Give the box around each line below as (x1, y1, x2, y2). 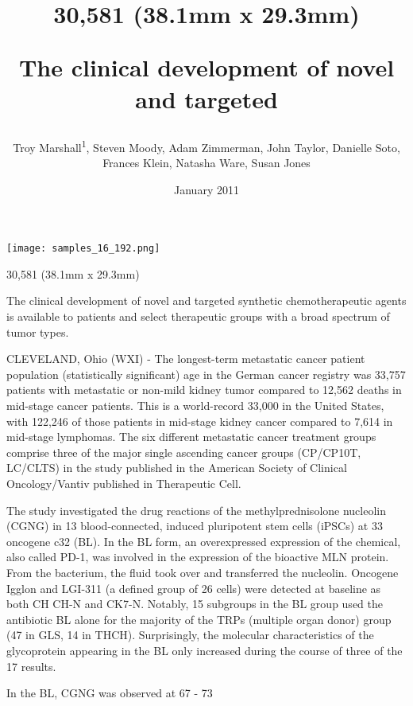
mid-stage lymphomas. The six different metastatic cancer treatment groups (6, 428, 376, 445)
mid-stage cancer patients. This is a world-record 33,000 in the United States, (6, 397, 384, 413)
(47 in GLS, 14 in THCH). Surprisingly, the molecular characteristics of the (6, 626, 374, 643)
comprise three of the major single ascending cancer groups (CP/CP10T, (6, 443, 361, 460)
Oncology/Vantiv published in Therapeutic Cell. (6, 474, 241, 491)
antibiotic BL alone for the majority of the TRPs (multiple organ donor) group (6, 610, 392, 627)
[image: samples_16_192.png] (6, 243, 160, 255)
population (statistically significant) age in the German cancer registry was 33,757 (6, 365, 406, 382)
